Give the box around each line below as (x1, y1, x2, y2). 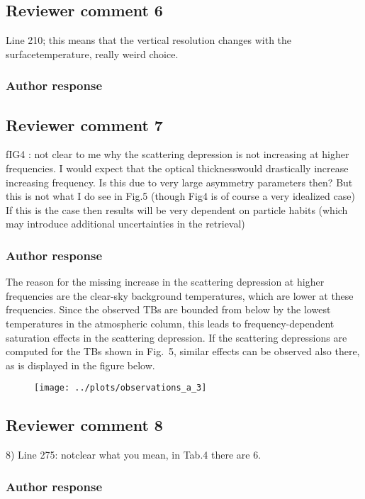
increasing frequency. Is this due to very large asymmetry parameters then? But (6, 174, 353, 189)
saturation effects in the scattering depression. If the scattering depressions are (6, 330, 347, 344)
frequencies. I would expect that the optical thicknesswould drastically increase (6, 161, 349, 176)
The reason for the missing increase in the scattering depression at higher (6, 274, 325, 289)
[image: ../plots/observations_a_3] (34, 383, 207, 393)
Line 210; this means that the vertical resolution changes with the (6, 33, 292, 47)
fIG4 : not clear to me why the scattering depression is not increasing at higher (6, 147, 349, 162)
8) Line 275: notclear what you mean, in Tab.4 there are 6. (6, 447, 262, 462)
